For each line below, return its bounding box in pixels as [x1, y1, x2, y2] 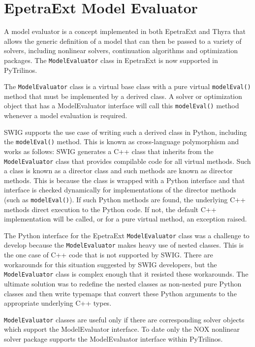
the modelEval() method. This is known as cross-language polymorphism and [4, 136, 239, 147]
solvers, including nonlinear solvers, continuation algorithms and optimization [4, 45, 238, 56]
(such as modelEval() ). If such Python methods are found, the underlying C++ [4, 194, 246, 204]
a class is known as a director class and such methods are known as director [4, 165, 233, 176]
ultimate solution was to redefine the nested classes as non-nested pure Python [4, 278, 242, 288]
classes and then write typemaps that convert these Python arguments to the [4, 288, 237, 298]
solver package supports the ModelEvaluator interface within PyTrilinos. [4, 333, 223, 344]
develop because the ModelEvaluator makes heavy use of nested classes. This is [4, 240, 244, 250]
